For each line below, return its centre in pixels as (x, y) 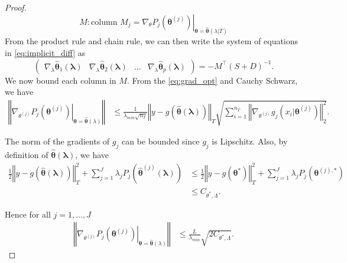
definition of (27, 155)
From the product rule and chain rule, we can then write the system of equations (152, 41)
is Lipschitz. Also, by (250, 141)
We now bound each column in (61, 80)
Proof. (16, 7)
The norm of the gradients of (57, 141)
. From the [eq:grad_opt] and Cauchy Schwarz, (212, 80)
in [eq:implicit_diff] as (45, 53)
